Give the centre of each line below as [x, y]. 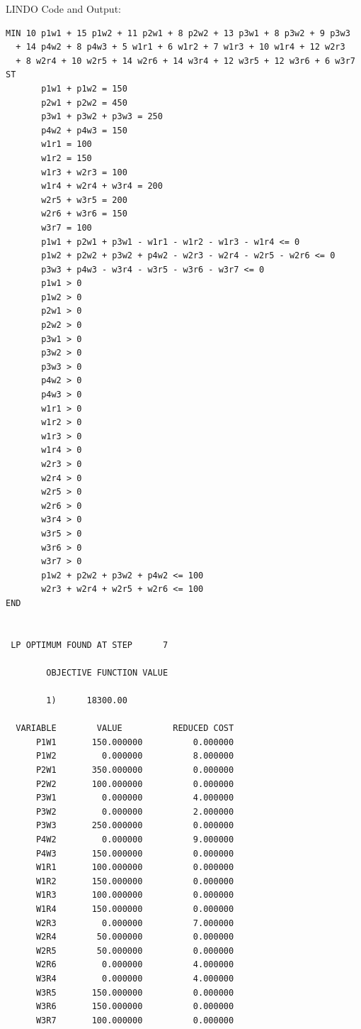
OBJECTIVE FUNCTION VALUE [107, 672]
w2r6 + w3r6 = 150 [84, 214]
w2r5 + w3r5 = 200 [84, 200]
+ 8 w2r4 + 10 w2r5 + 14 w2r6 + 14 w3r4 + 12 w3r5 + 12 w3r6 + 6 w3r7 [185, 61]
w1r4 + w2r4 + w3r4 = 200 [102, 186]
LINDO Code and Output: [63, 9]
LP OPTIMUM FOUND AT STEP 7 [90, 645]
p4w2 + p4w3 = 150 [84, 130]
